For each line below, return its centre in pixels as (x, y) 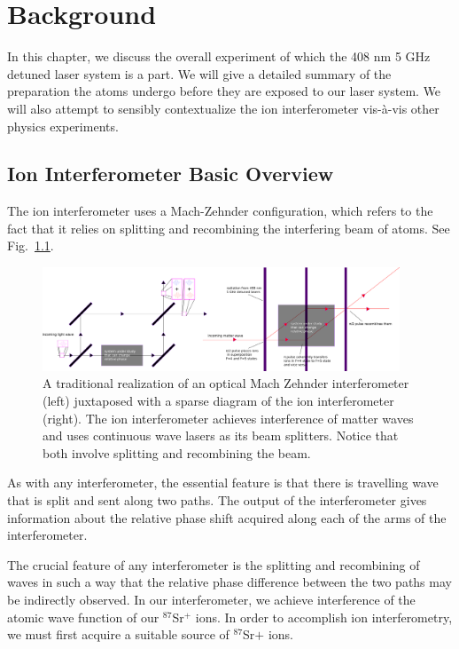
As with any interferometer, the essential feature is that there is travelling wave (223, 483)
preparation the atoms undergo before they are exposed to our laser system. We (224, 91)
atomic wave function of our (83, 617)
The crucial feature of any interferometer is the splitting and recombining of (214, 564)
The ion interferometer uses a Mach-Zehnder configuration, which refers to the (220, 211)
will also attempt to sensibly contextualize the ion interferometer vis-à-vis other (223, 108)
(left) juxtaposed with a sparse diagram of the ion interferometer (218, 401)
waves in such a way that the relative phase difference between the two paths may (229, 582)
